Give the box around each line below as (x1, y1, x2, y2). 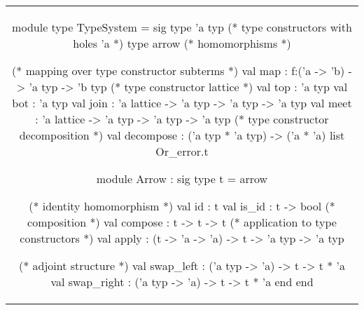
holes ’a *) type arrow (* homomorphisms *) (73, 35, 291, 51)
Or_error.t (155, 143, 209, 159)
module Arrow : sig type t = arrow (96, 170, 268, 187)
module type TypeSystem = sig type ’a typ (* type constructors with (12, 19, 352, 35)
